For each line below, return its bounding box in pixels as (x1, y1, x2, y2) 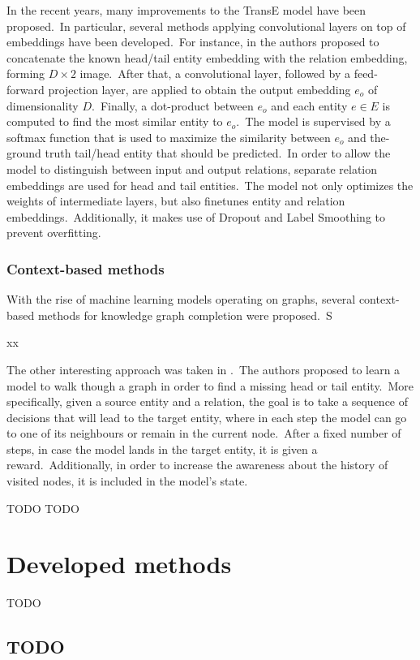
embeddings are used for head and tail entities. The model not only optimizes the (6, 176, 414, 193)
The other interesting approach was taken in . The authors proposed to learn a (6, 360, 401, 377)
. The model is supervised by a (236, 113, 391, 130)
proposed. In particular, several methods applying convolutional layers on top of (6, 17, 406, 34)
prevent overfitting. (6, 224, 101, 241)
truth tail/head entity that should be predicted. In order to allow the (45, 145, 391, 162)
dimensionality (6, 97, 79, 114)
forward (6, 80, 45, 97)
